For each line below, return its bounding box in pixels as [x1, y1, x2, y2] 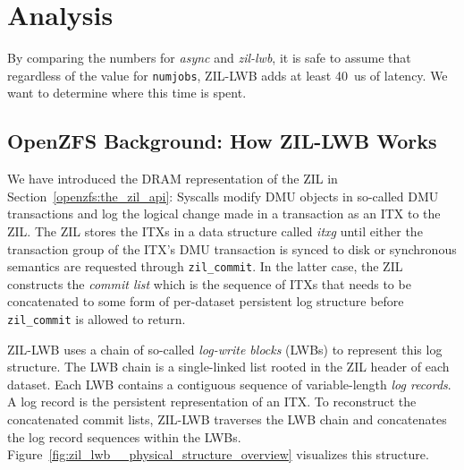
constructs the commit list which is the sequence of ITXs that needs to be [7, 274, 411, 293]
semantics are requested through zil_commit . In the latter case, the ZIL [7, 257, 403, 276]
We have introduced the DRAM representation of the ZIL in [7, 169, 338, 188]
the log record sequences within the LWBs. [7, 427, 241, 446]
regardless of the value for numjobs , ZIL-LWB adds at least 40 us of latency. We [7, 65, 448, 84]
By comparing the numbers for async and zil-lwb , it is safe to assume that [7, 48, 411, 67]
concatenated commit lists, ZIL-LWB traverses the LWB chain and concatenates [7, 410, 447, 429]
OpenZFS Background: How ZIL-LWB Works [7, 127, 437, 155]
